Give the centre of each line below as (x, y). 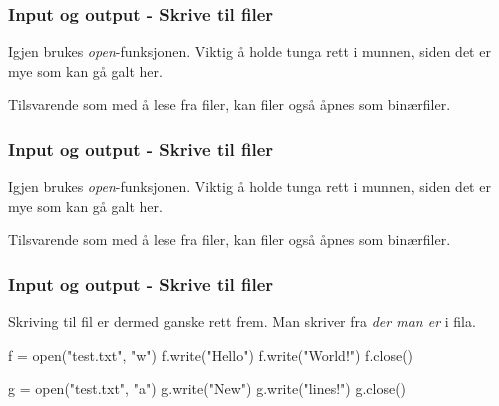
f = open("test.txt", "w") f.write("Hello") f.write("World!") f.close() (211, 354)
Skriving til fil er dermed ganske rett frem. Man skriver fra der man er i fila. (242, 321)
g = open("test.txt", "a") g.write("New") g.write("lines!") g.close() (207, 388)
